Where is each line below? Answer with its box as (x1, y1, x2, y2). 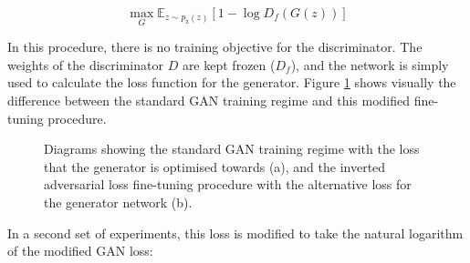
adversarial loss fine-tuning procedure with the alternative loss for (44, 175, 412, 194)
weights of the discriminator (7, 55, 163, 74)
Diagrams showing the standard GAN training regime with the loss (44, 139, 420, 158)
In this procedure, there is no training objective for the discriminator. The (7, 37, 423, 56)
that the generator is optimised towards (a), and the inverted (44, 157, 386, 176)
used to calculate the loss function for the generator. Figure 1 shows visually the (7, 73, 456, 92)
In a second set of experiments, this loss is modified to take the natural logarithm (7, 223, 464, 242)
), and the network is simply (290, 55, 449, 74)
